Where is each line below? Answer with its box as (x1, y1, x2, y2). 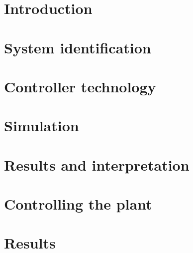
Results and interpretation (4, 154, 190, 175)
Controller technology (4, 76, 156, 96)
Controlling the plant (4, 194, 152, 214)
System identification (4, 37, 151, 57)
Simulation (4, 115, 79, 136)
